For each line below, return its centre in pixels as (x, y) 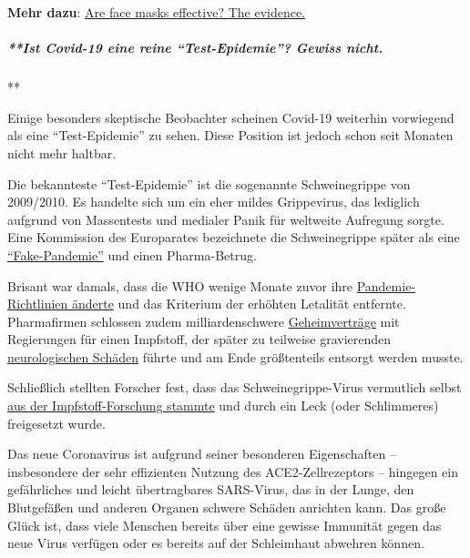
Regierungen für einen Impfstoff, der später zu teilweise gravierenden (199, 339)
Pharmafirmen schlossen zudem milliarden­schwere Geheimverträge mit (204, 321)
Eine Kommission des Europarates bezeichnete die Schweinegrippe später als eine (234, 237)
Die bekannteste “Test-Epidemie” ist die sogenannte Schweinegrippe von (209, 183)
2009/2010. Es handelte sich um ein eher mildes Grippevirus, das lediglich (214, 202)
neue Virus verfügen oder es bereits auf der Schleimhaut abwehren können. (216, 543)
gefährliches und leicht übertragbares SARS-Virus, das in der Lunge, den (211, 489)
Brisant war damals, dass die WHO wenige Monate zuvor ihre (180, 285)
